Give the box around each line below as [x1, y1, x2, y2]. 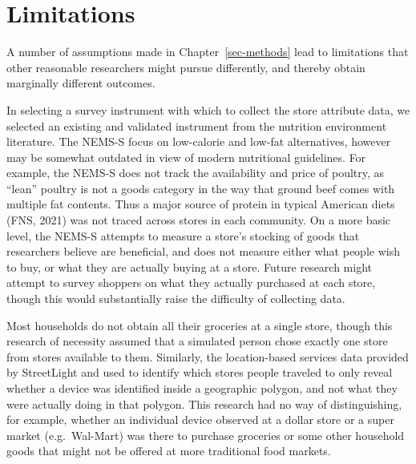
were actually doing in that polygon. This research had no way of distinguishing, [6, 395, 402, 412]
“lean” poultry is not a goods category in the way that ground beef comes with [6, 180, 395, 196]
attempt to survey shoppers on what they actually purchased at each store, [6, 274, 376, 291]
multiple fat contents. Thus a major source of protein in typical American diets [6, 196, 395, 212]
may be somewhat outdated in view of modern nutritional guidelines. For [6, 148, 366, 165]
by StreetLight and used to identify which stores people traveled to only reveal [6, 364, 393, 381]
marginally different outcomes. [6, 75, 155, 91]
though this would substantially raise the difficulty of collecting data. [6, 290, 345, 307]
